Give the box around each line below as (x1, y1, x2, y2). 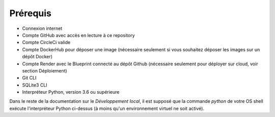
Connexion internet (22, 25, 63, 31)
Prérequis (9, 8, 52, 19)
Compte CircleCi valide (22, 40, 71, 46)
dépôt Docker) (22, 54, 53, 60)
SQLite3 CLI (22, 82, 48, 88)
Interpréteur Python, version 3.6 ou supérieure (22, 89, 120, 95)
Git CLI (22, 75, 37, 81)
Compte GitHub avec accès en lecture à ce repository (22, 32, 135, 38)
